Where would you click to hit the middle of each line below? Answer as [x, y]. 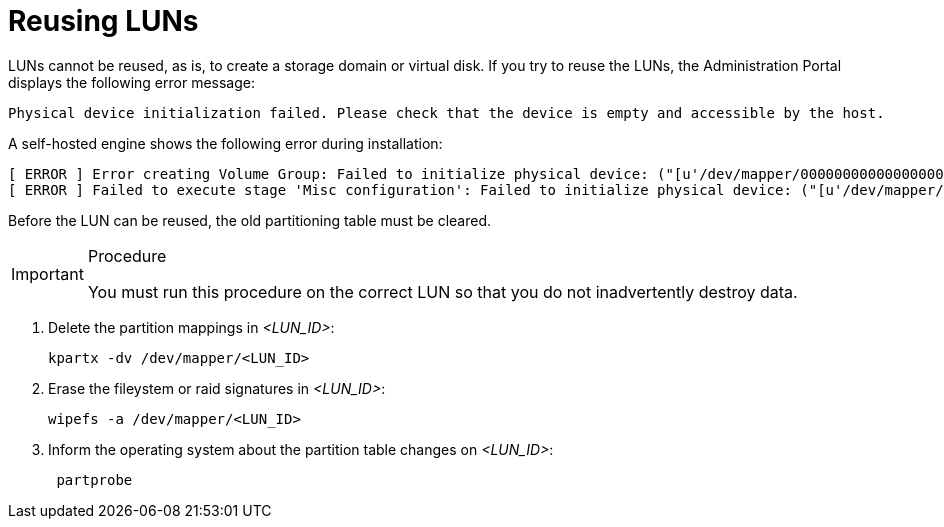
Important [47, 273]
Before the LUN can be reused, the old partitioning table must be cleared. [250, 220]
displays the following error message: [131, 82]
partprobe [94, 479]
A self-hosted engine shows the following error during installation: [225, 143]
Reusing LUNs [103, 21]
